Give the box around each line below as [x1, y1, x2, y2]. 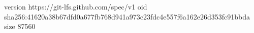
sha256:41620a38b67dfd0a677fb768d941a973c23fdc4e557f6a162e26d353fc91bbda [4, 11, 250, 21]
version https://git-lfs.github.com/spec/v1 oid [4, 1, 147, 11]
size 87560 [4, 21, 36, 31]
